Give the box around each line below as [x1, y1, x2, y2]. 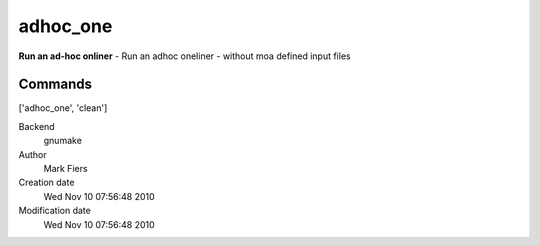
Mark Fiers [43, 163, 89, 175]
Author [18, 148, 47, 160]
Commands [18, 76, 93, 93]
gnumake [43, 135, 82, 147]
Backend [18, 120, 55, 132]
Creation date [18, 176, 75, 189]
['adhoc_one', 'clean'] [18, 102, 108, 114]
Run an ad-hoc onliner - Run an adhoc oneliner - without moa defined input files [18, 50, 351, 62]
